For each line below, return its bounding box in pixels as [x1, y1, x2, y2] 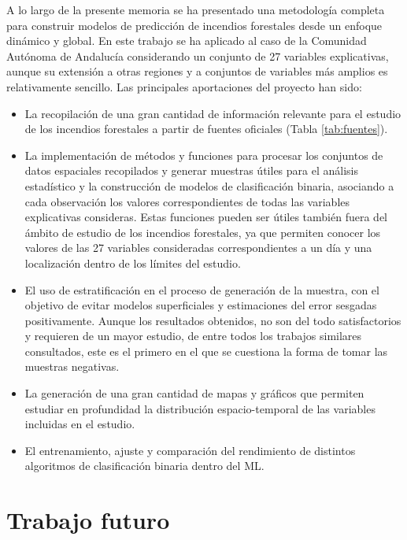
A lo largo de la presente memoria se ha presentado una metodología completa [6, 2, 385, 17]
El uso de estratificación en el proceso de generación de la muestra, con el [24, 281, 379, 298]
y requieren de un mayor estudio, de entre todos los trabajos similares [24, 327, 362, 344]
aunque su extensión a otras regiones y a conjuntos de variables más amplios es [6, 63, 388, 80]
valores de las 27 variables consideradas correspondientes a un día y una [24, 239, 372, 256]
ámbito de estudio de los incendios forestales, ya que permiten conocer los [24, 224, 381, 240]
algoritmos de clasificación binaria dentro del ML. [24, 457, 265, 474]
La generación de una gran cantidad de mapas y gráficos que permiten [24, 385, 364, 401]
